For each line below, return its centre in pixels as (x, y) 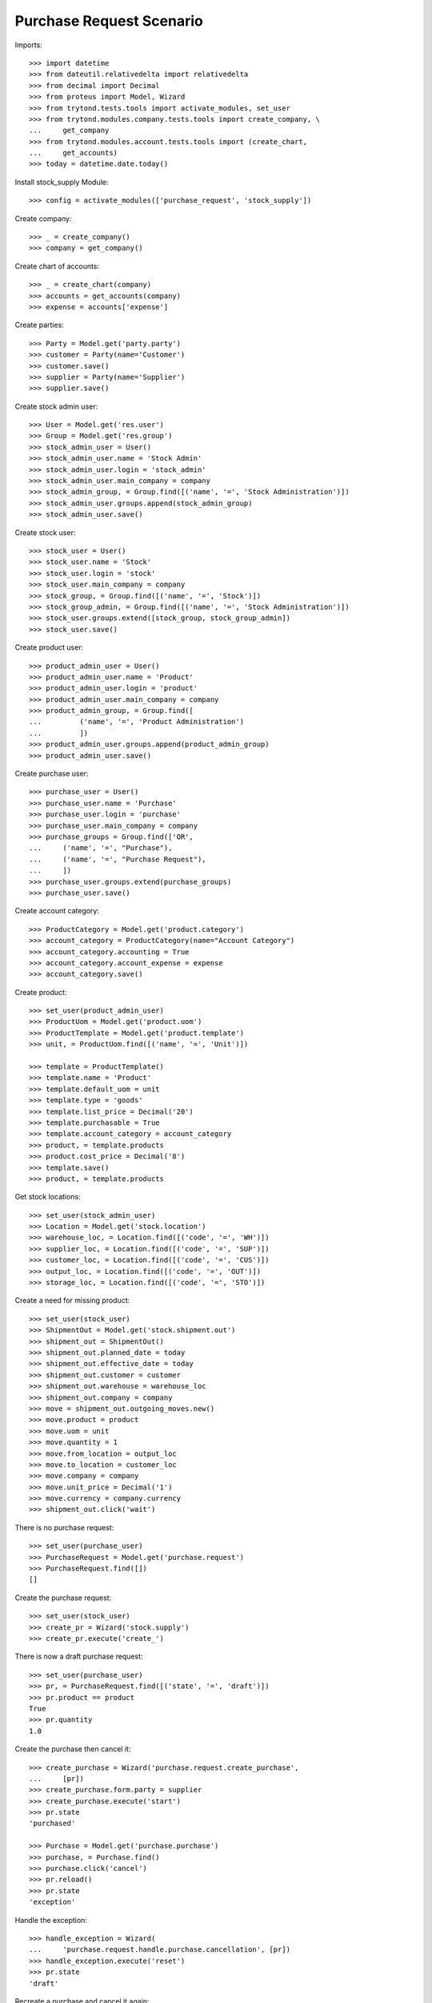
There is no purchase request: (64, 1527)
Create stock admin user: (56, 406)
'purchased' (52, 1824)
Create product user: (49, 647)
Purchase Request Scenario (109, 21)
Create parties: (39, 325)
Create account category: (57, 911)
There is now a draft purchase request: (79, 1656)
